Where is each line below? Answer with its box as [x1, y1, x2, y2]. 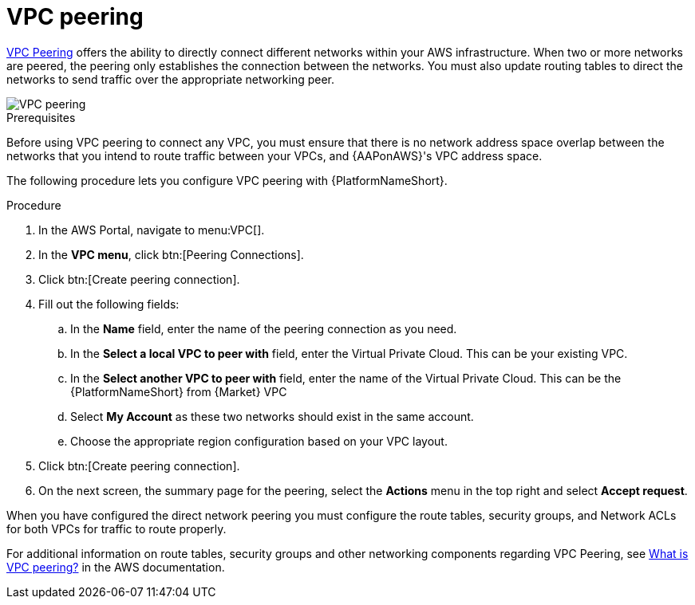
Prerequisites [6, 110, 76, 124]
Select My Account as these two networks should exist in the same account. [70, 409, 474, 423]
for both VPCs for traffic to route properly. [6, 521, 227, 536]
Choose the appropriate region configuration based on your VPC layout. [70, 434, 448, 448]
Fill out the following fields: [38, 297, 180, 311]
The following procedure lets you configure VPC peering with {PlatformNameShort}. [6, 173, 448, 187]
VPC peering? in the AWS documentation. [6, 560, 225, 574]
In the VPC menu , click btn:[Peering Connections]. [38, 247, 304, 261]
